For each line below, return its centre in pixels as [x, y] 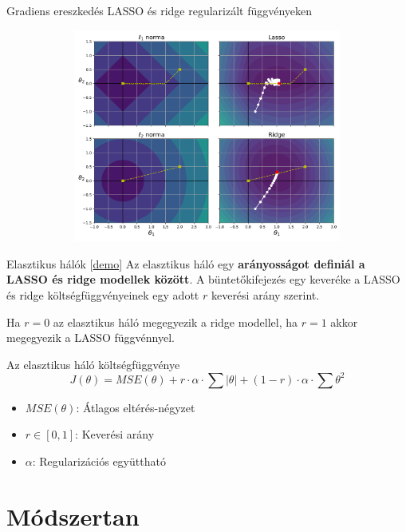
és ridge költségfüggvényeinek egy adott [103, 294]
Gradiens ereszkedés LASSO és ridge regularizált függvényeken [160, 10]
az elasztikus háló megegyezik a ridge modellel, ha [175, 322]
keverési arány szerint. [265, 294]
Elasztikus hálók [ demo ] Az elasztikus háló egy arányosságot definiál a [186, 263]
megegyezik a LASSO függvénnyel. [91, 337]
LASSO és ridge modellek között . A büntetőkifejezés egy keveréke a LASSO [203, 279]
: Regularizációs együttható [99, 461]
